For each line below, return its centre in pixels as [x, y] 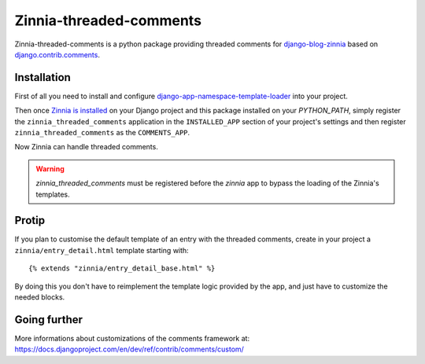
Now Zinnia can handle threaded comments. [87, 147]
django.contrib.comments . [57, 54]
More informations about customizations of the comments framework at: [132, 338]
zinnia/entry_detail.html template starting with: [102, 250]
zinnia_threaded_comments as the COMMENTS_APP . [102, 133]
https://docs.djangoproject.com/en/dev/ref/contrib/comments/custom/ [129, 349]
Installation [42, 77]
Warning [50, 168]
